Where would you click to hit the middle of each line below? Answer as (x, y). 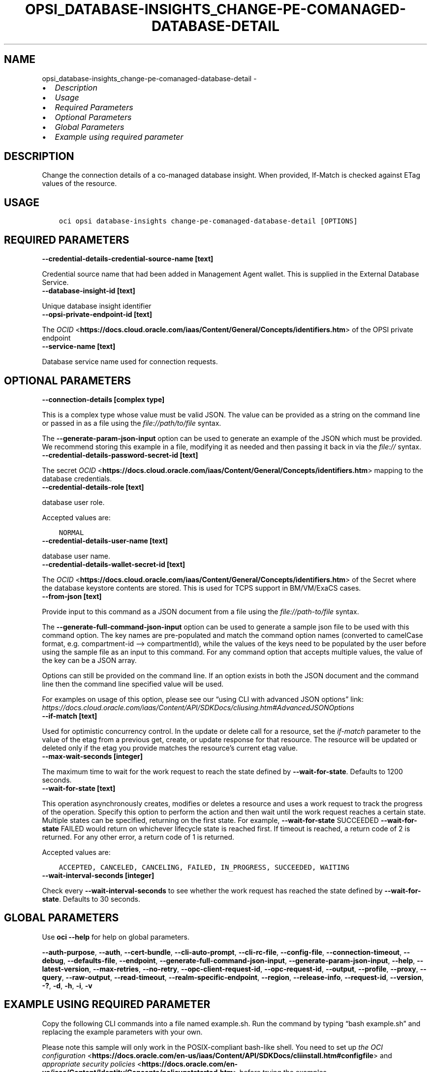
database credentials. (77, 478)
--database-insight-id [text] (89, 291)
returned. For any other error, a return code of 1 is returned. (138, 837)
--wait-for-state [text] (79, 788)
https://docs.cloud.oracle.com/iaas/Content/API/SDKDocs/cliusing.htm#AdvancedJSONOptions (198, 707)
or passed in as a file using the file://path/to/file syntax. (132, 423)
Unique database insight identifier (97, 306)
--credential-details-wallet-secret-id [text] (114, 564)
